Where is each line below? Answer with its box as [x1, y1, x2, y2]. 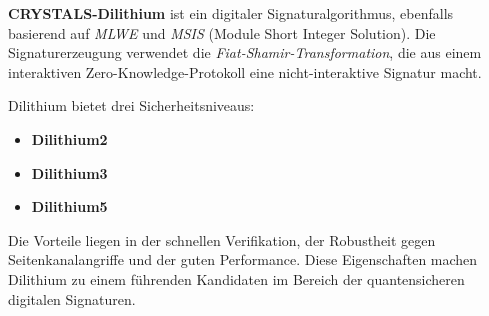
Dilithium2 [31, 128, 108, 149]
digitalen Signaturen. [8, 288, 136, 309]
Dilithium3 [31, 162, 108, 183]
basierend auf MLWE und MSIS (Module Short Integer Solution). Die [8, 22, 436, 43]
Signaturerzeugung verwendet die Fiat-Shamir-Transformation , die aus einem [8, 42, 482, 63]
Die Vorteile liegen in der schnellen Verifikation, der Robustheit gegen [8, 229, 436, 250]
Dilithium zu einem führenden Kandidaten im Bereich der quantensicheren [8, 268, 465, 289]
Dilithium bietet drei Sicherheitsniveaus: [8, 95, 255, 116]
